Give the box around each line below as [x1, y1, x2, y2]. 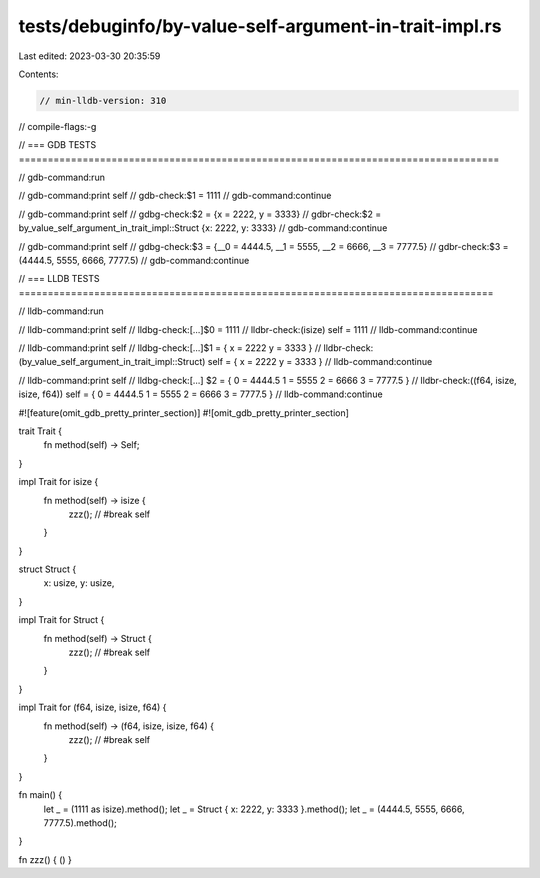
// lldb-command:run [18, 305, 104, 317]
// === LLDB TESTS [18, 273, 100, 285]
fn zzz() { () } [18, 853, 72, 865]
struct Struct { [18, 563, 77, 575]
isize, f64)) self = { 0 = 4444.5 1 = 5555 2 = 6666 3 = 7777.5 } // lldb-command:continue [18, 388, 384, 400]
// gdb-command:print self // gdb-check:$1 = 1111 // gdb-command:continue [18, 190, 332, 202]
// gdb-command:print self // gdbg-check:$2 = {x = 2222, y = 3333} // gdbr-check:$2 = [18, 208, 382, 220]
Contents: [18, 68, 59, 80]
